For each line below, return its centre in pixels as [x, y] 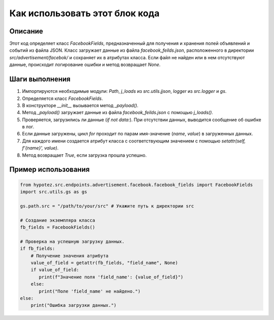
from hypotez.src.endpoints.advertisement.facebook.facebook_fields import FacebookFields [136, 185]
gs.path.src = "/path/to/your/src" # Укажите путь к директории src [107, 206]
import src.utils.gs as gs [54, 192]
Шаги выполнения [40, 79]
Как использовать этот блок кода [84, 13]
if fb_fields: [38, 249]
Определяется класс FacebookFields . [63, 98]
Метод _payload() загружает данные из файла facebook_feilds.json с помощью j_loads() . [117, 113]
